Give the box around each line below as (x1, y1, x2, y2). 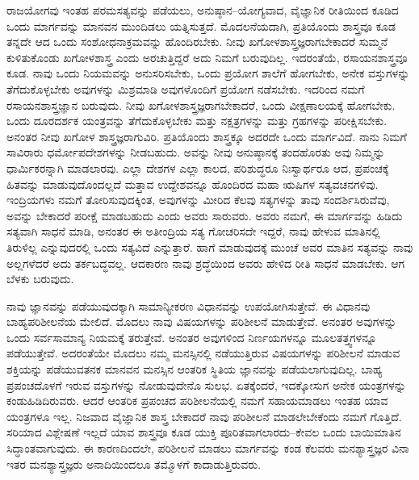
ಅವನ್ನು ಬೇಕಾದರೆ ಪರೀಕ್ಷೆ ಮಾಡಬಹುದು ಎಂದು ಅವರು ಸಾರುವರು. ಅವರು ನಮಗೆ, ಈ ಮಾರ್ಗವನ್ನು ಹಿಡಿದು (6, 207, 403, 223)
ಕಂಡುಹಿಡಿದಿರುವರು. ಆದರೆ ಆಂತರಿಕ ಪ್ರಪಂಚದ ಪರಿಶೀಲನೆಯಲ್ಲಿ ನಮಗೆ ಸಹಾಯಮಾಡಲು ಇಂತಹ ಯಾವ (6, 392, 388, 409)
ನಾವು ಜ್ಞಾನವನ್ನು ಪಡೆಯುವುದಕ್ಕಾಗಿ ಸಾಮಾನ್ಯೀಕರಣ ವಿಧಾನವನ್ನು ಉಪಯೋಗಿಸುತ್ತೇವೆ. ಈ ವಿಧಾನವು (6, 297, 371, 314)
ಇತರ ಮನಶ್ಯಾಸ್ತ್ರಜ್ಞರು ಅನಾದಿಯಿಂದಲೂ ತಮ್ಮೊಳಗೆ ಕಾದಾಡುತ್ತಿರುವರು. (6, 455, 262, 472)
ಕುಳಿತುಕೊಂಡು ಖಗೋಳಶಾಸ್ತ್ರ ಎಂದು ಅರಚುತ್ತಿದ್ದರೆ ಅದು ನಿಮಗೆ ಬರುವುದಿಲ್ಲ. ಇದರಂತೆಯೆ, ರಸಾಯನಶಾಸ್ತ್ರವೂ (6, 48, 408, 65)
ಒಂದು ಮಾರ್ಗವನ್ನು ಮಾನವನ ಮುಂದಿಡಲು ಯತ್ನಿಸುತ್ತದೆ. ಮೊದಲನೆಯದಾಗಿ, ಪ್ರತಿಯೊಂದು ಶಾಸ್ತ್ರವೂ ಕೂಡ (6, 17, 396, 34)
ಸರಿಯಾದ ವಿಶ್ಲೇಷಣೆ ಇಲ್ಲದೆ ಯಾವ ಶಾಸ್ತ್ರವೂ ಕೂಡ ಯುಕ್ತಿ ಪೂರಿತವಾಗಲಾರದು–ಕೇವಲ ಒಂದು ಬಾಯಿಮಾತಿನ (6, 424, 401, 440)
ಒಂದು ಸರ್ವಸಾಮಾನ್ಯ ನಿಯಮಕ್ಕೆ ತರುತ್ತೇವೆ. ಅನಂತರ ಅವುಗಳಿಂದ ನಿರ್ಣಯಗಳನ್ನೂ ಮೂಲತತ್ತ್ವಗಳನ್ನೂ (6, 328, 377, 345)
